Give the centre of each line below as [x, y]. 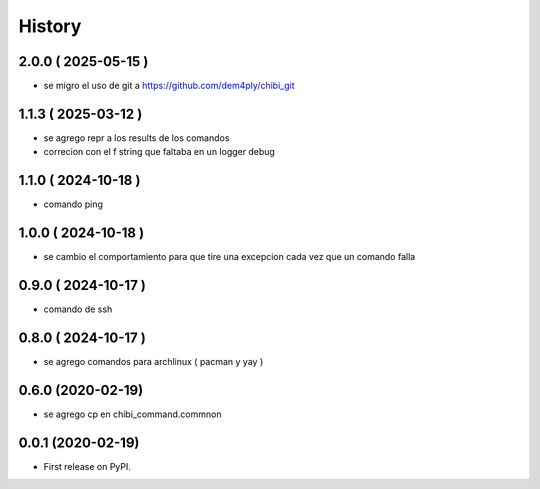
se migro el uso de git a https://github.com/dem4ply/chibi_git [169, 86]
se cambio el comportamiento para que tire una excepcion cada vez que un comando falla [229, 257]
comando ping [73, 204]
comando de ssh [78, 309]
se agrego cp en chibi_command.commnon [132, 414]
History [50, 26]
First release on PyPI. [87, 466]
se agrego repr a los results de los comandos [136, 137]
